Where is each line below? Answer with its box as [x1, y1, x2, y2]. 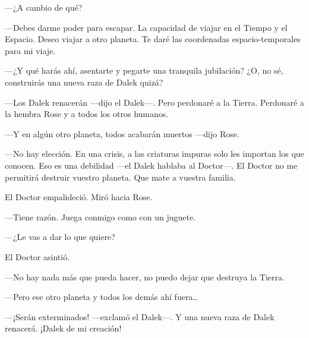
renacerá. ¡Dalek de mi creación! [5, 322, 122, 334]
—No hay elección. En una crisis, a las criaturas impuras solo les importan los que [5, 147, 304, 160]
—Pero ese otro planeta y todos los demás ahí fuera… [5, 290, 198, 303]
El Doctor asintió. [5, 250, 70, 263]
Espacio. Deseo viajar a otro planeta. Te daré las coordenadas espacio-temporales [5, 33, 301, 45]
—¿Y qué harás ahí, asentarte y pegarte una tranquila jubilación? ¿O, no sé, [5, 64, 283, 77]
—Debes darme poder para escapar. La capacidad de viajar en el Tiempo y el [5, 21, 288, 33]
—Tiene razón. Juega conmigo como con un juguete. [5, 210, 196, 223]
